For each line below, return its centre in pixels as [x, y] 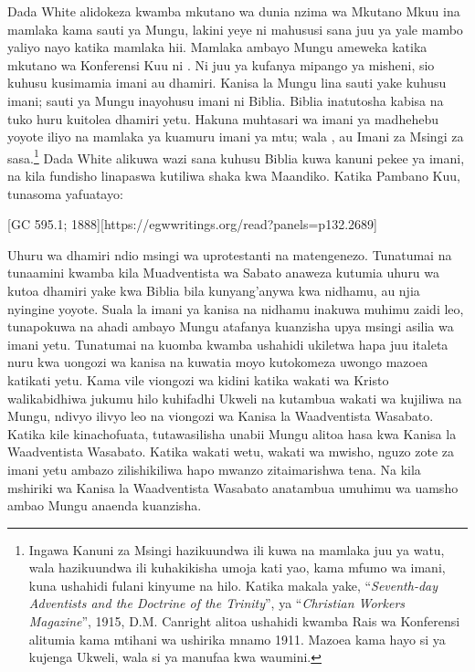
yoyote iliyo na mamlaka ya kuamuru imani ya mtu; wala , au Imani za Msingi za [236, 136]
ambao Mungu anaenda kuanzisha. [105, 505]
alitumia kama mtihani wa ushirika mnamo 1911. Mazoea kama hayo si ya [237, 639]
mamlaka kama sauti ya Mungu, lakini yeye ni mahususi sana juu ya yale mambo [235, 29]
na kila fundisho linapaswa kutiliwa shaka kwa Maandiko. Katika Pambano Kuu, [234, 175]
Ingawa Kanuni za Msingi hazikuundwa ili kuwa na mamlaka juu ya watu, [237, 549]
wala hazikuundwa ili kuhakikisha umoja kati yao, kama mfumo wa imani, [237, 567]
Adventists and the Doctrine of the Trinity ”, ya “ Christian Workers [217, 603]
